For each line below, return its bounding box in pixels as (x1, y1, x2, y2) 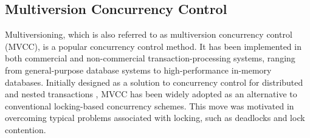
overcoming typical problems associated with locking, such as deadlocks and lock (5, 111, 305, 124)
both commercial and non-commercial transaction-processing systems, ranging (5, 52, 295, 64)
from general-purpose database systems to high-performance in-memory (5, 63, 272, 76)
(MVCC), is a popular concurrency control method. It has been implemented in (5, 40, 301, 52)
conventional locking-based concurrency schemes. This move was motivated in (5, 99, 294, 112)
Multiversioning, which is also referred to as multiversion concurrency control (5, 28, 292, 41)
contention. (5, 123, 46, 136)
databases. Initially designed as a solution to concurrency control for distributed (5, 75, 303, 88)
